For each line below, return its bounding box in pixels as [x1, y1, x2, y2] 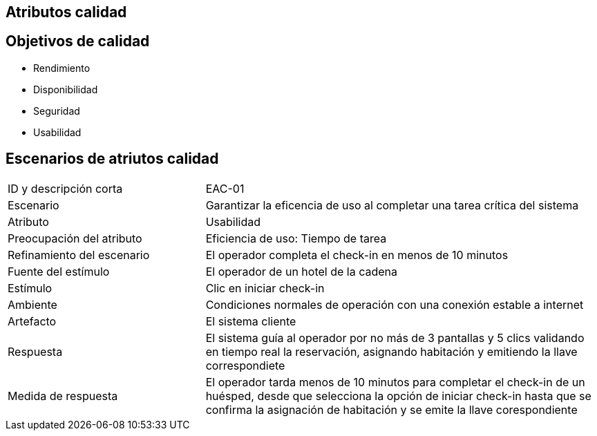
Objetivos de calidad [6, 32, 150, 50]
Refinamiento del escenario [8, 247, 150, 262]
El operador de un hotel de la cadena [205, 264, 397, 278]
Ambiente [8, 297, 57, 312]
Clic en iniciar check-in [205, 281, 325, 295]
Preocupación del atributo [8, 231, 142, 245]
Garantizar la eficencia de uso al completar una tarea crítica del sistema [205, 198, 579, 212]
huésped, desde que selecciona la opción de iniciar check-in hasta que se [205, 388, 591, 403]
